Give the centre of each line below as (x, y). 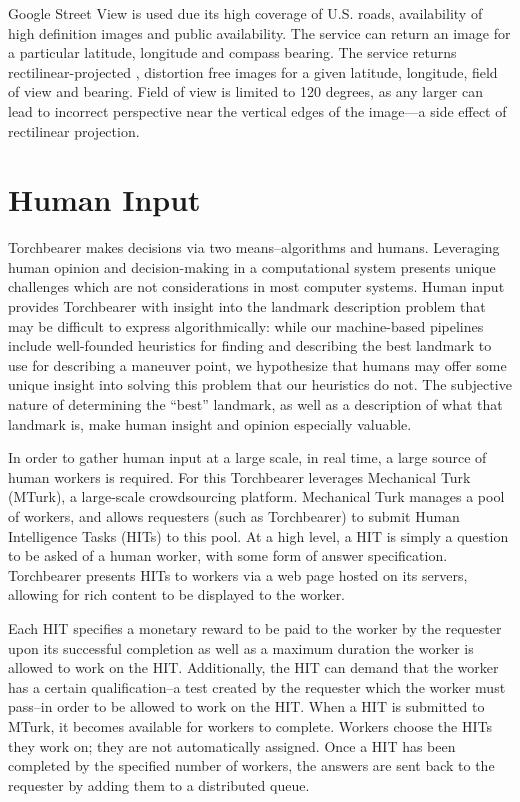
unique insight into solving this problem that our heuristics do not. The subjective (260, 384)
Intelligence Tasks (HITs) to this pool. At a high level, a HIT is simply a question (258, 535)
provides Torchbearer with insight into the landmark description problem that (247, 306)
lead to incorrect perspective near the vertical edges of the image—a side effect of (257, 110)
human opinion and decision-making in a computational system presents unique (252, 266)
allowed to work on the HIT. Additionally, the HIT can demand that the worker (253, 667)
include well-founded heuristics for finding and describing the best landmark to (250, 345)
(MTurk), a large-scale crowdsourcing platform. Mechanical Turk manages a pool (256, 496)
